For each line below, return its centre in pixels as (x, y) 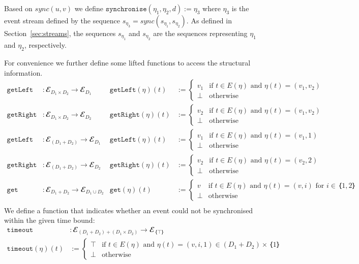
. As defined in (209, 20)
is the (240, 8)
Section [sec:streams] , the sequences (60, 33)
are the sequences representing (200, 33)
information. (23, 72)
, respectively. (45, 45)
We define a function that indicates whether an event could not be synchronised (129, 210)
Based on (18, 8)
